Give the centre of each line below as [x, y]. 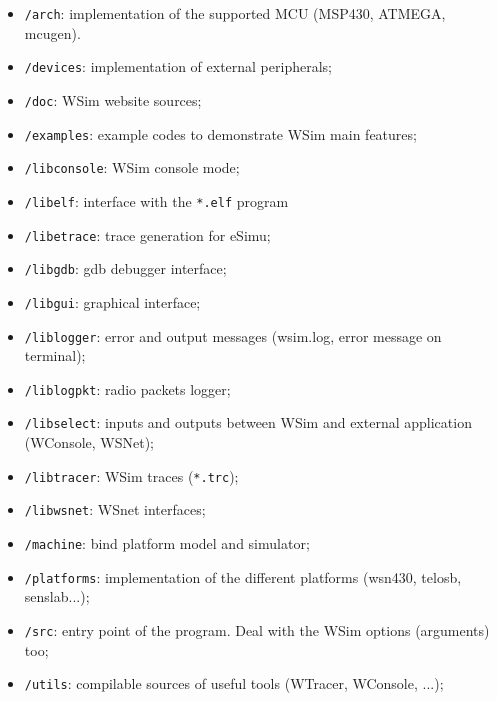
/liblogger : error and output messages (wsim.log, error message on [233, 335]
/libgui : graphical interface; [112, 301]
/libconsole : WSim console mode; [132, 167]
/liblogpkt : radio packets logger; [127, 388]
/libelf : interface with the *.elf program [156, 200]
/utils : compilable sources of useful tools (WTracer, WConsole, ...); [234, 683]
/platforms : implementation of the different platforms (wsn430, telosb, [243, 576]
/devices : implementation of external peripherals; [178, 66]
